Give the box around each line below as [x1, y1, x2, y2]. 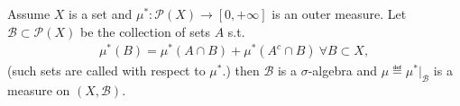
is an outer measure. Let [271, 4, 407, 22]
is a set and [69, 4, 133, 22]
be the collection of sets [79, 22, 210, 40]
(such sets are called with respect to [7, 61, 206, 80]
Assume [7, 4, 51, 22]
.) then [222, 61, 260, 80]
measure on [7, 81, 70, 100]
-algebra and [308, 61, 377, 80]
